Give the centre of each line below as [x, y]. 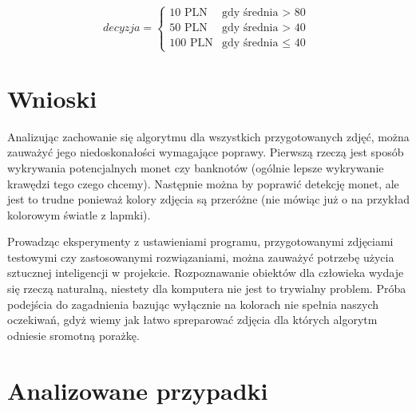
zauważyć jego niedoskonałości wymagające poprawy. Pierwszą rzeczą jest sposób [206, 152]
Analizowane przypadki [138, 390]
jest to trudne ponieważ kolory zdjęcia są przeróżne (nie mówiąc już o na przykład [208, 199]
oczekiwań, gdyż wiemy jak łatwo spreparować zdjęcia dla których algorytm [192, 320]
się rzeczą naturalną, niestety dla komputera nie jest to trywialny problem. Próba [207, 288]
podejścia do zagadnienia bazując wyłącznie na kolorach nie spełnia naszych [193, 304]
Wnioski [52, 98]
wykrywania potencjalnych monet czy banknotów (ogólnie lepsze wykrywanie [196, 167]
